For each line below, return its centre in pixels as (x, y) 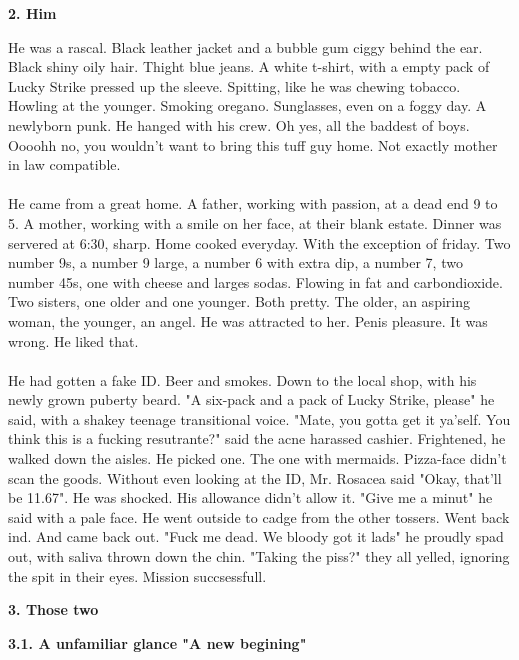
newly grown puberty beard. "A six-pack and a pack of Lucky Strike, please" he (251, 399)
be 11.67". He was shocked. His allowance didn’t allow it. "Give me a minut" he (250, 497)
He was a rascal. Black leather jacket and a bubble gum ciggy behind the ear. (245, 46)
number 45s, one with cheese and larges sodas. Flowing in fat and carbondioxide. (255, 281)
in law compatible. (64, 164)
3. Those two (53, 609)
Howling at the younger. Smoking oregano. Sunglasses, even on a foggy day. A (247, 105)
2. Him (32, 13)
